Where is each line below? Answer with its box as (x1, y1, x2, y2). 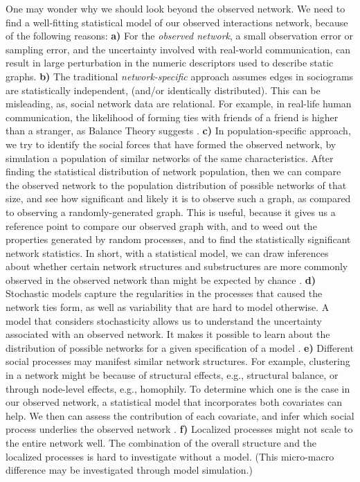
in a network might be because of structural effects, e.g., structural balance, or (6, 368, 339, 382)
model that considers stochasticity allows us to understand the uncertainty (6, 313, 322, 328)
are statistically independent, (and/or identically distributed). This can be (6, 82, 321, 97)
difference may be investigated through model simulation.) (6, 463, 253, 477)
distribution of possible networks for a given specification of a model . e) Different (6, 340, 354, 355)
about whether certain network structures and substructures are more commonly (6, 259, 348, 274)
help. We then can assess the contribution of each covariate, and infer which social (6, 408, 354, 422)
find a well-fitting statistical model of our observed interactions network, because (6, 15, 348, 29)
